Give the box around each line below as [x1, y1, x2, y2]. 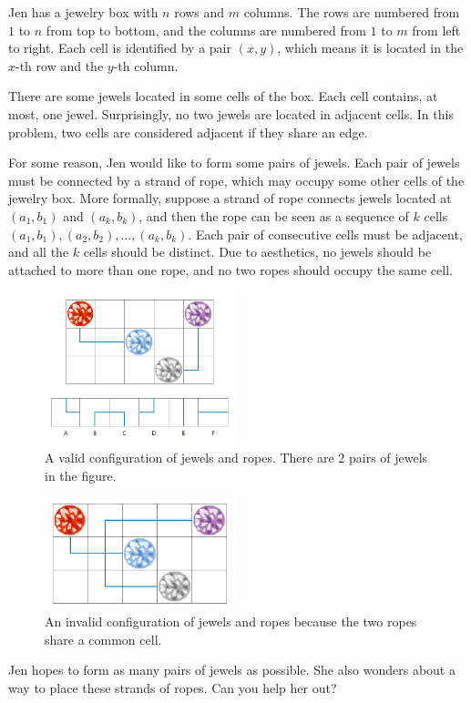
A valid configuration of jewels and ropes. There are [45, 447, 334, 466]
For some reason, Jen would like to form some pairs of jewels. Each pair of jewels [8, 153, 460, 172]
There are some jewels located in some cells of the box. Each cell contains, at [8, 87, 438, 106]
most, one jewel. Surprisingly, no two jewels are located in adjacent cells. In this [8, 104, 454, 123]
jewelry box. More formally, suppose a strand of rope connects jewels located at [8, 188, 452, 208]
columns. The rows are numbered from [243, 3, 460, 21]
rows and [174, 3, 225, 21]
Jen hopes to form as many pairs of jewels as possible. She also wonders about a [8, 660, 456, 679]
